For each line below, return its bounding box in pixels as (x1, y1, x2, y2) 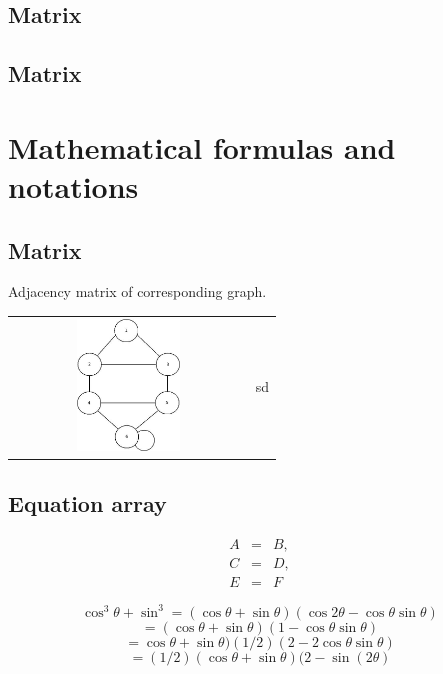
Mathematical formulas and (8, 126, 396, 167)
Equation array (8, 488, 167, 519)
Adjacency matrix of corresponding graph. (8, 281, 267, 302)
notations (8, 165, 139, 206)
